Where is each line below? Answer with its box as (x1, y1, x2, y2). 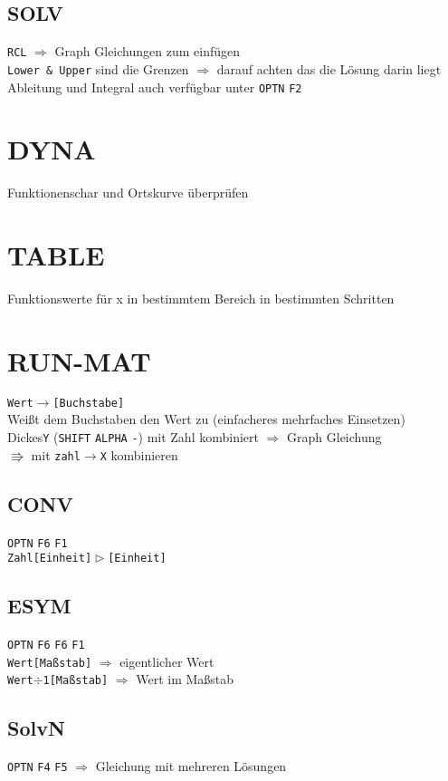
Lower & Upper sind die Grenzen (7, 59, 189, 78)
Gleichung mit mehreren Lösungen (95, 757, 287, 776)
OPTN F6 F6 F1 (7, 639, 85, 652)
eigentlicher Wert (119, 651, 214, 670)
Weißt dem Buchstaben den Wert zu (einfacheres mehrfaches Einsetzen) (7, 410, 405, 429)
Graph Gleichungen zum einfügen (54, 42, 240, 61)
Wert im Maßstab (136, 670, 234, 689)
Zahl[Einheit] (7, 552, 92, 565)
